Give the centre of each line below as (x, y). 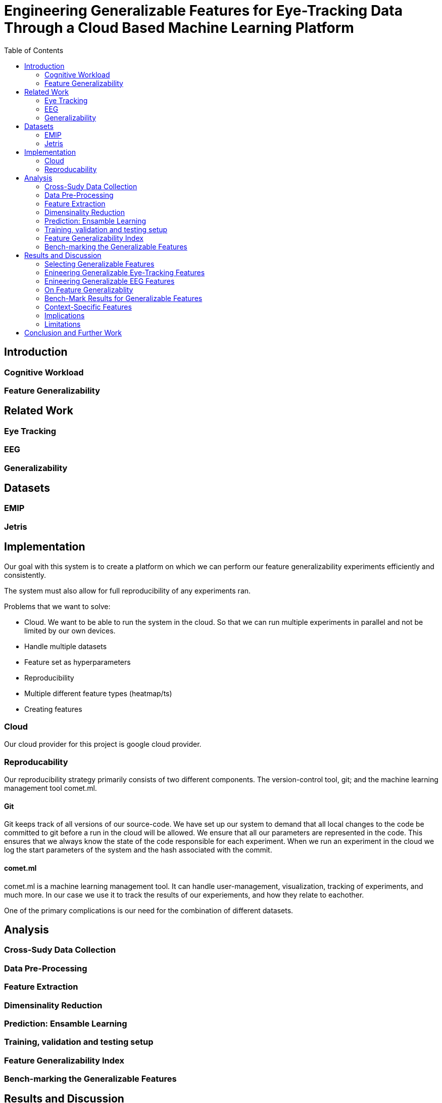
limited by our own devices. (70, 630)
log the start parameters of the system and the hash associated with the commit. (138, 850)
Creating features (53, 709)
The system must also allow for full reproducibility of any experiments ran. (128, 590)
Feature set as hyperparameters (78, 662)
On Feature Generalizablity (89, 289)
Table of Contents (34, 50)
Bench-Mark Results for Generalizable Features (124, 298)
